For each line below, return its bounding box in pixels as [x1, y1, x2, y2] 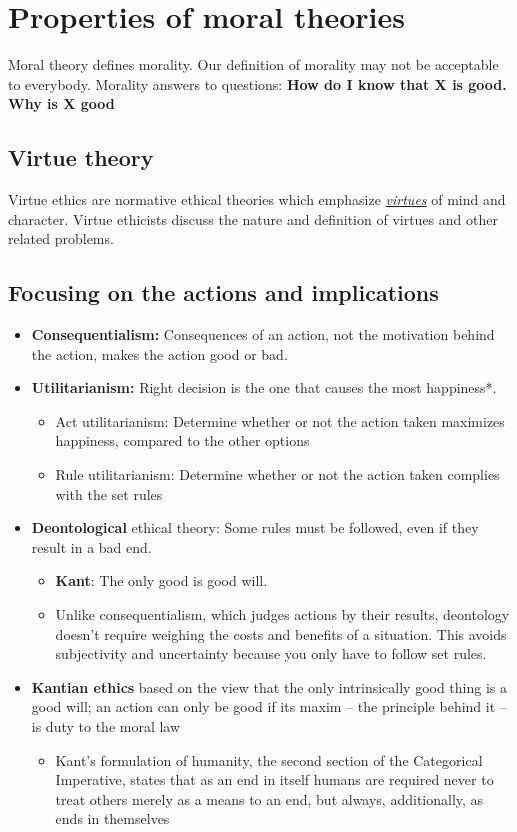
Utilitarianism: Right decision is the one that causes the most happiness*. [31, 377, 497, 398]
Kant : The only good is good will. [55, 570, 268, 591]
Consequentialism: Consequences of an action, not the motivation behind [31, 324, 495, 345]
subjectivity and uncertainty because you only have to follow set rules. [55, 643, 487, 664]
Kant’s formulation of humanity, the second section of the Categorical [55, 749, 483, 770]
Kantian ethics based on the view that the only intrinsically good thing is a [31, 676, 508, 697]
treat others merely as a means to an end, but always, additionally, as [55, 788, 484, 809]
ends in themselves [55, 808, 170, 829]
